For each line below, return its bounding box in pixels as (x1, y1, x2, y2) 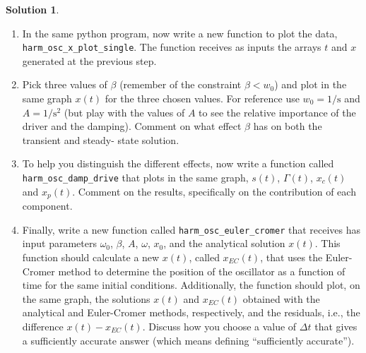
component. (22, 198, 73, 213)
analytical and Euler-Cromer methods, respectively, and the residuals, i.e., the (22, 305, 360, 320)
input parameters (22, 236, 97, 251)
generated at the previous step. (22, 53, 157, 68)
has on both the (253, 119, 322, 133)
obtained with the (242, 291, 320, 306)
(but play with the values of (64, 104, 185, 119)
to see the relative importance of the (199, 104, 356, 119)
